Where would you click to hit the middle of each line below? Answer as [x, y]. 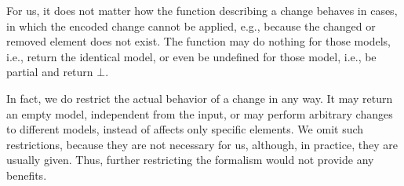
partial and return [50, 72]
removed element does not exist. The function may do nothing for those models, [198, 41]
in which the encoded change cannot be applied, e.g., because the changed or [191, 26]
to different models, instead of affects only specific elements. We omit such [185, 129]
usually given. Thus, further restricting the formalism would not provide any [190, 160]
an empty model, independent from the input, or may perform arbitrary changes [200, 113]
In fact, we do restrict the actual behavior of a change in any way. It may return [200, 98]
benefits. [27, 175]
